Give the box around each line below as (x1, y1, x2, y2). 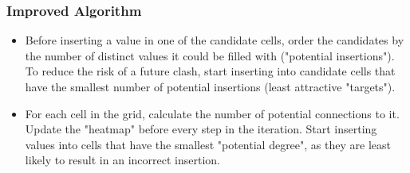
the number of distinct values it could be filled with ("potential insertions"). (25, 47, 395, 63)
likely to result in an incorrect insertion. (25, 152, 220, 168)
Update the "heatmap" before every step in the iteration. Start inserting (25, 121, 377, 137)
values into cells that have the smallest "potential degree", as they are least (25, 136, 391, 152)
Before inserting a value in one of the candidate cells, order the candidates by (25, 32, 404, 48)
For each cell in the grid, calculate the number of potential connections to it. (25, 105, 400, 121)
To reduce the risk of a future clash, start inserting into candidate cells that (25, 63, 396, 79)
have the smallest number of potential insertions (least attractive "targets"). (25, 79, 396, 94)
